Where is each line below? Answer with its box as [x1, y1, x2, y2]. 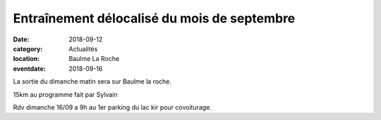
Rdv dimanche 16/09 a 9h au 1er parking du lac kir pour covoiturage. [13, 102, 212, 112]
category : [13, 44, 43, 53]
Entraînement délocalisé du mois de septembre [13, 11, 296, 26]
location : [13, 55, 40, 63]
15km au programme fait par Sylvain [13, 90, 118, 98]
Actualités [68, 44, 98, 53]
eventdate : [13, 64, 46, 73]
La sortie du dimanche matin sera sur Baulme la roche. [13, 77, 172, 86]
